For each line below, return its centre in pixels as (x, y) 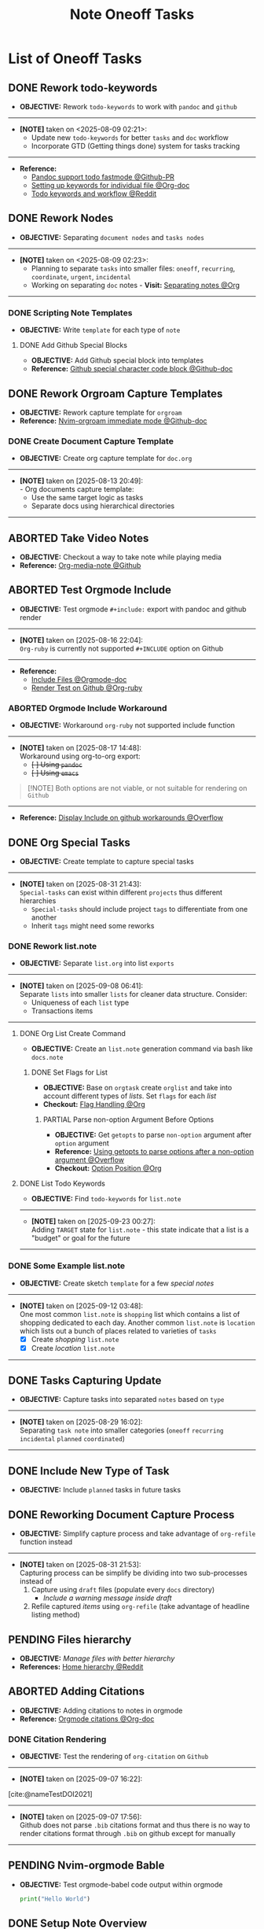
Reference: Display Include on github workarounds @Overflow (121, 818)
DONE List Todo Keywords (62, 1184)
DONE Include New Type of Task (89, 1471)
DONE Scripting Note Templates (70, 312)
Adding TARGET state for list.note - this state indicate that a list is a (140, 1230)
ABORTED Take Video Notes (79, 538)
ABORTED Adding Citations (77, 1692)
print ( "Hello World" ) (55, 1899)
